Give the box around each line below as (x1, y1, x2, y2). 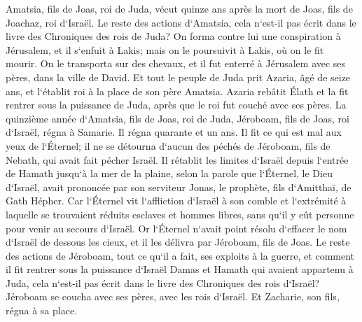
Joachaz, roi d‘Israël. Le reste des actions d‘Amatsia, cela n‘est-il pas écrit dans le (6, 15, 356, 29)
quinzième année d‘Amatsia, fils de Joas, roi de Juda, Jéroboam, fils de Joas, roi (6, 111, 349, 125)
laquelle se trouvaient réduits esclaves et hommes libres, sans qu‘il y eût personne (6, 206, 354, 221)
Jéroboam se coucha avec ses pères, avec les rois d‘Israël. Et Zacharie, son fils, (6, 289, 340, 304)
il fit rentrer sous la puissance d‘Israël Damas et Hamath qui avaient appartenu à (6, 262, 354, 276)
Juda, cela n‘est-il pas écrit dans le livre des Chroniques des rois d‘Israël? (6, 275, 320, 290)
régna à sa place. (6, 303, 77, 318)
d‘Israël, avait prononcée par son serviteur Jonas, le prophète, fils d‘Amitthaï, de (6, 179, 351, 194)
